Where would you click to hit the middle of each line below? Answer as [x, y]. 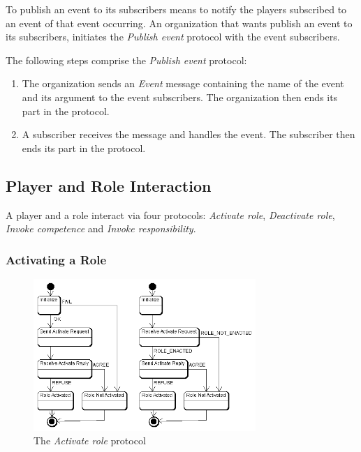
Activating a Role [56, 259]
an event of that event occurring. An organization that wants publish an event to [179, 23]
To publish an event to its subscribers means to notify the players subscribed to [176, 9]
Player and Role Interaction [109, 185]
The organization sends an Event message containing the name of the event [183, 83]
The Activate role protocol [90, 440]
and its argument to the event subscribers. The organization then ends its [180, 97]
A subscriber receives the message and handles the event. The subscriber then [189, 134]
